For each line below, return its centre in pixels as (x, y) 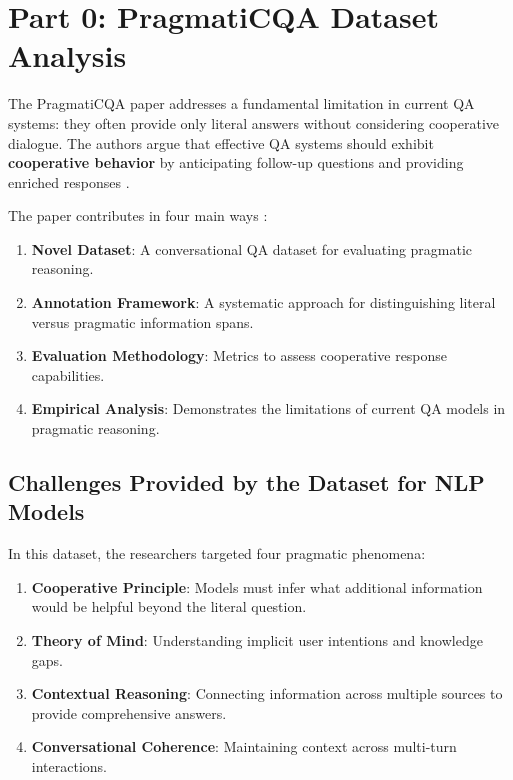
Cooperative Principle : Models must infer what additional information (257, 586)
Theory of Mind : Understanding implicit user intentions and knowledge (257, 640)
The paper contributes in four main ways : (138, 215)
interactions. (69, 765)
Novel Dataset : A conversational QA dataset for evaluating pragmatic (252, 248)
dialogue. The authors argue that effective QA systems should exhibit (221, 142)
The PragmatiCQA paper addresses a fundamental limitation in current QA (241, 103)
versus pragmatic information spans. (142, 321)
